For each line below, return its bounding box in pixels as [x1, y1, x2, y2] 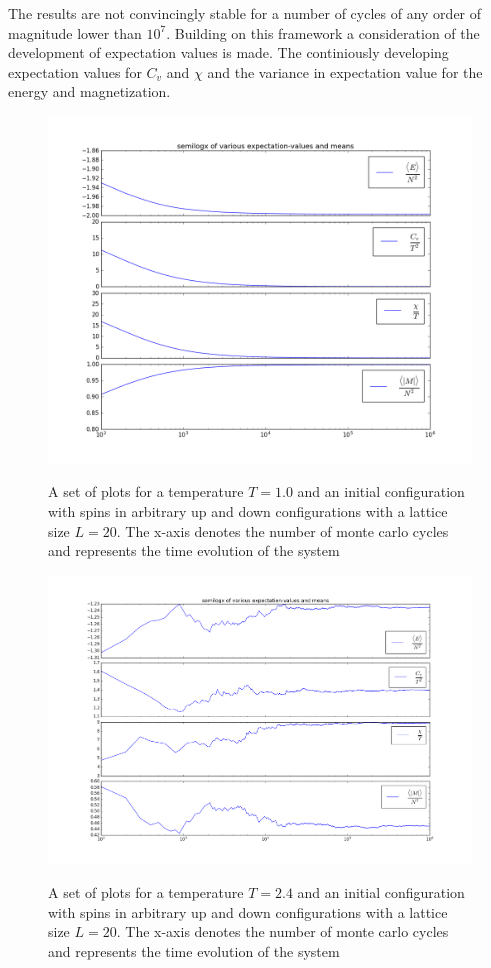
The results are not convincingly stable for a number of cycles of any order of [8, 3, 482, 23]
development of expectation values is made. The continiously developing [8, 42, 449, 63]
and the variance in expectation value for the [207, 61, 483, 82]
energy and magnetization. [8, 81, 171, 102]
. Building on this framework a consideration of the [166, 22, 480, 43]
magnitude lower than [8, 22, 142, 43]
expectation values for [8, 61, 142, 82]
